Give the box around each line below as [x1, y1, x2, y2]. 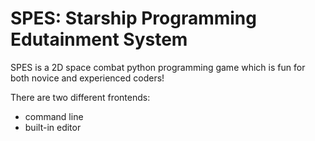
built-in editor [24, 121, 82, 133]
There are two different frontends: [10, 91, 151, 103]
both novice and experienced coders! [10, 72, 165, 84]
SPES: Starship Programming [10, 7, 257, 30]
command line [24, 110, 84, 122]
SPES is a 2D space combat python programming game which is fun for [10, 61, 306, 73]
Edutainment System [10, 28, 188, 51]
